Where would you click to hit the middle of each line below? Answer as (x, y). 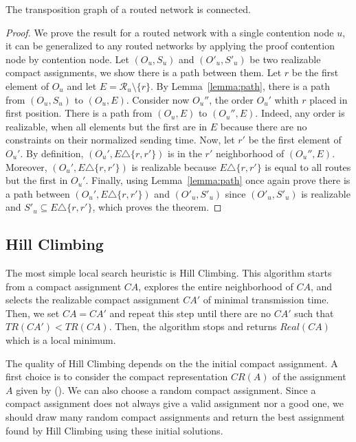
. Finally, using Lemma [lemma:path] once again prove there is (218, 180)
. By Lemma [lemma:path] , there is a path (241, 85)
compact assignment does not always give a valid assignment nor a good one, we (175, 403)
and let (82, 85)
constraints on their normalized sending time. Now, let (120, 140)
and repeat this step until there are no (190, 313)
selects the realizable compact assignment (93, 300)
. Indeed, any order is (300, 113)
